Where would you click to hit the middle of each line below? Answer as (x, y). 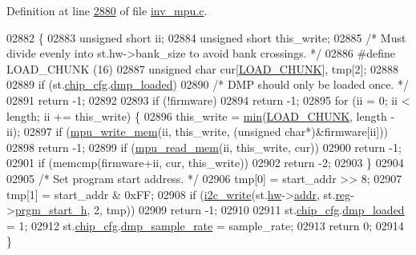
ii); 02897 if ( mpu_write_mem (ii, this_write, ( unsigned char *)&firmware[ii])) (198, 131)
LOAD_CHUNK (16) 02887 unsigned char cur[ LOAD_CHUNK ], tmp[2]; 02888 (203, 68)
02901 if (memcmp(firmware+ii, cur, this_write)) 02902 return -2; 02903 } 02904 (205, 163)
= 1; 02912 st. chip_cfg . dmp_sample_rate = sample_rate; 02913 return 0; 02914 (205, 225)
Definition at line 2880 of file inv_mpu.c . (107, 10)
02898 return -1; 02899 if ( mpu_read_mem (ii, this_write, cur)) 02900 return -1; (204, 147)
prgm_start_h (51, 210)
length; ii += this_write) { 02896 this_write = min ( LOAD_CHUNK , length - (201, 116)
